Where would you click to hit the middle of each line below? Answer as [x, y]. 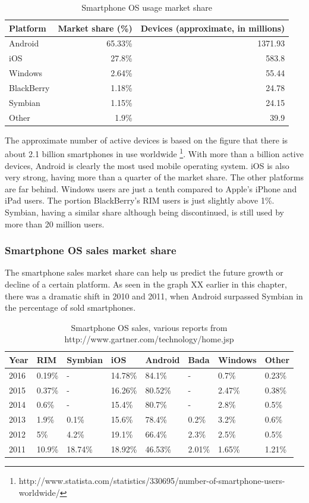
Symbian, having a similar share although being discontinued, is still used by [144, 212]
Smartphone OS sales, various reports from [149, 327]
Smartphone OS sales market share [91, 250]
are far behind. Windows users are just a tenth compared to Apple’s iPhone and [151, 188]
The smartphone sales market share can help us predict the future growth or [144, 272]
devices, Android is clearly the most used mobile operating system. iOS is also [147, 165]
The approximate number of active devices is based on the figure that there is [146, 140]
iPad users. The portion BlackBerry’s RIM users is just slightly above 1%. [140, 200]
